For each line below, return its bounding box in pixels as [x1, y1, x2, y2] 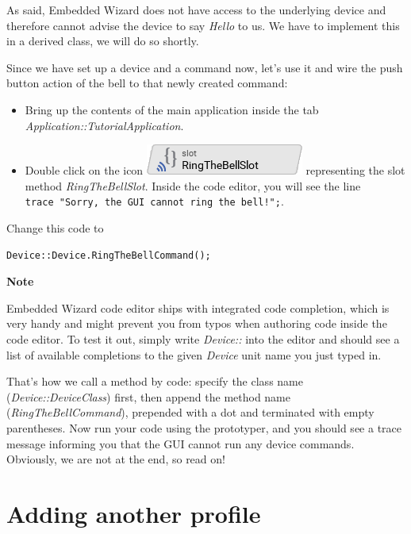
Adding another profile [6, 497, 261, 529]
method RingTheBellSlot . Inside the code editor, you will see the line [25, 177, 361, 194]
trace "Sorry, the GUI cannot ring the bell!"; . [25, 193, 284, 209]
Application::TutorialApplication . [25, 117, 184, 133]
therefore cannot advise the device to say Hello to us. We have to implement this [6, 17, 400, 33]
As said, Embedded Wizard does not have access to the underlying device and [6, 2, 386, 17]
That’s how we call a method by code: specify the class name [6, 373, 303, 390]
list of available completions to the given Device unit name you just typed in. [6, 346, 382, 363]
